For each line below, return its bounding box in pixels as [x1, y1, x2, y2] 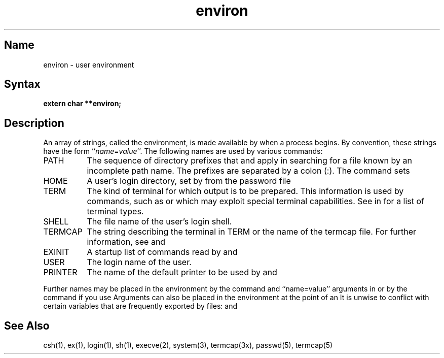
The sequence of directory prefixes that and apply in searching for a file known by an [87, 155, 412, 166]
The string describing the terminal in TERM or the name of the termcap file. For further [87, 226, 417, 237]
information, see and [87, 237, 166, 247]
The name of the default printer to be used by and [87, 267, 277, 278]
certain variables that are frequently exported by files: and [43, 302, 238, 311]
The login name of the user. [87, 257, 192, 268]
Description [4, 116, 64, 129]
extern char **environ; [43, 99, 122, 108]
